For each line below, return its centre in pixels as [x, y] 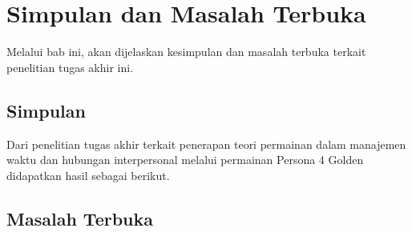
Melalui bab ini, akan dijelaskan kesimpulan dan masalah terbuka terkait [186, 52]
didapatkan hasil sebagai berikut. [88, 175]
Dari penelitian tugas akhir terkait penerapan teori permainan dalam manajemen [206, 144]
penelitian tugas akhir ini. [70, 67]
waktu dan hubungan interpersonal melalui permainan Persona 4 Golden [185, 160]
